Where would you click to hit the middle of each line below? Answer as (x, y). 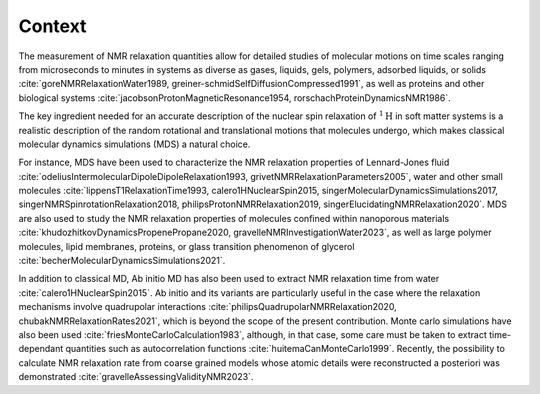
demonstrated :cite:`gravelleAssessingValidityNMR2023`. (136, 377)
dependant (41, 349)
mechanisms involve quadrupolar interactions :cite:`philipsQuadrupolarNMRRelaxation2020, (207, 307)
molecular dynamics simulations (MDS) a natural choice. (134, 144)
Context (52, 26)
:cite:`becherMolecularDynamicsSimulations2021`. (122, 261)
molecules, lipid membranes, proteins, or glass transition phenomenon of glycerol (186, 246)
